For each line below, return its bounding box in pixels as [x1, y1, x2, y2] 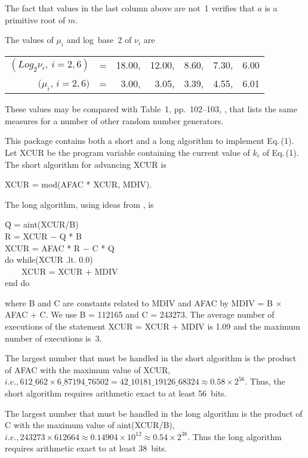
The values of [5, 33, 54, 46]
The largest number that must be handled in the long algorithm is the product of [5, 407, 303, 419]
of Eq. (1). [262, 146, 299, 158]
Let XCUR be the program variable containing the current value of [5, 146, 250, 158]
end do [5, 276, 30, 289]
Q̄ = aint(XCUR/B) [5, 218, 79, 230]
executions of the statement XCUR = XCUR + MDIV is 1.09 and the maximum [5, 320, 301, 333]
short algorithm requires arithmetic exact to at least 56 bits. [5, 387, 227, 399]
